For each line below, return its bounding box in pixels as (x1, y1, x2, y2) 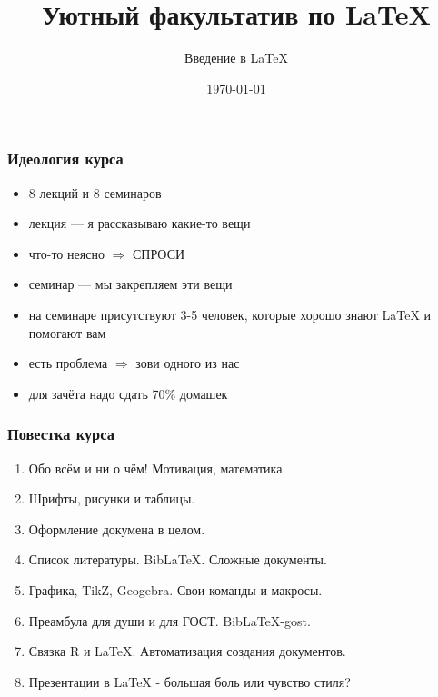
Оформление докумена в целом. (28, 519, 205, 538)
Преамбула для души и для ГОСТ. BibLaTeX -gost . (28, 611, 311, 630)
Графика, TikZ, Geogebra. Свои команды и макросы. (28, 580, 323, 599)
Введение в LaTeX (184, 48, 288, 67)
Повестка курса (7, 423, 114, 445)
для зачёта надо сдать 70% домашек (28, 383, 228, 403)
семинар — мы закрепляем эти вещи (28, 274, 233, 294)
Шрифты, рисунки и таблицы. (28, 489, 195, 508)
